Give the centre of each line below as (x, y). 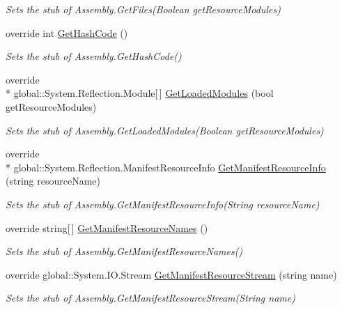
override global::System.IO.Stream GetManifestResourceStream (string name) (171, 274)
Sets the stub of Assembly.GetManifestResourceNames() (124, 251)
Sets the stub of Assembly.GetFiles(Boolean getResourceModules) (143, 9)
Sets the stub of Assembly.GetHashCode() (94, 56)
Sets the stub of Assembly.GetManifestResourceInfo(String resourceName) (163, 204)
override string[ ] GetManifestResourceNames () (107, 227)
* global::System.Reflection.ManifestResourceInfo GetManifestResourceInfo (166, 167)
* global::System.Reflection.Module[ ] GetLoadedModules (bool (140, 93)
